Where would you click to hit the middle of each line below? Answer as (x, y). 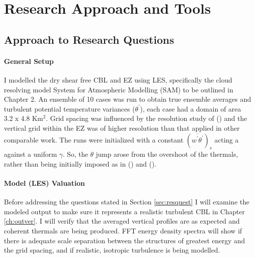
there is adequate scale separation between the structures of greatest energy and (125, 240)
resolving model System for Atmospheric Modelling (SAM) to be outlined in (119, 89)
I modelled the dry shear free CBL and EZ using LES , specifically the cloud (118, 79)
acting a (227, 139)
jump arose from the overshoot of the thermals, (167, 154)
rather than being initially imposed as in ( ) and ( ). (80, 163)
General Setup (29, 61)
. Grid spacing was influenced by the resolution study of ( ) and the (146, 118)
